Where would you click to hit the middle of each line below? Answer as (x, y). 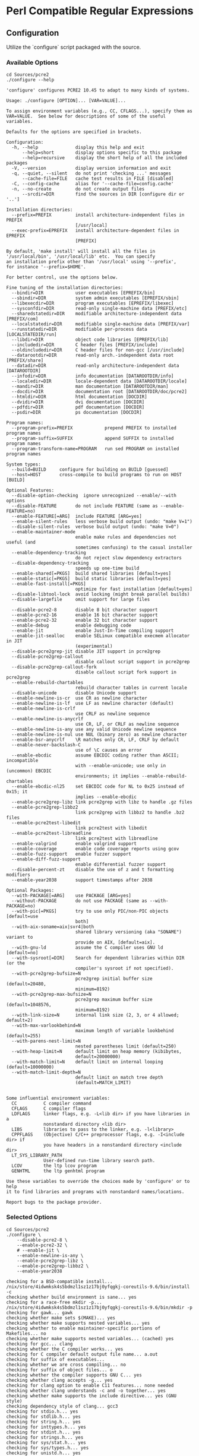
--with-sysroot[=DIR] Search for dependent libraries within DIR (98, 958)
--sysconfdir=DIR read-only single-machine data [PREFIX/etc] (99, 309)
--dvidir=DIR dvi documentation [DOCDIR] (78, 402)
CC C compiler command (52, 1104)
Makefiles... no (26, 1333)
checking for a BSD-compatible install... (59, 1281)
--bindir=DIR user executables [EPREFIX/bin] (83, 293)
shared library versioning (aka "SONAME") (129, 932)
